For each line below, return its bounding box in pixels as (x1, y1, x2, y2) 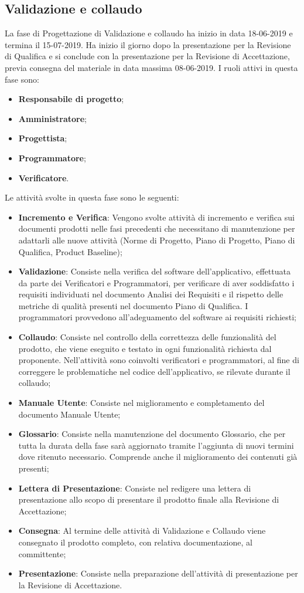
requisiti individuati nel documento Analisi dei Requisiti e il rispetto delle (18, 288, 283, 300)
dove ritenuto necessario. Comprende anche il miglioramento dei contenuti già (18, 450, 298, 463)
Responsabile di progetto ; (18, 93, 124, 105)
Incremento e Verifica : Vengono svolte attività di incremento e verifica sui (18, 211, 295, 223)
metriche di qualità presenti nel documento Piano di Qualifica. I (18, 299, 248, 311)
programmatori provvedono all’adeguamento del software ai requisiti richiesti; (18, 311, 296, 323)
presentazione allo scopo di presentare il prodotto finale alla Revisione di (18, 493, 279, 506)
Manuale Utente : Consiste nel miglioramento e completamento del (18, 397, 265, 409)
